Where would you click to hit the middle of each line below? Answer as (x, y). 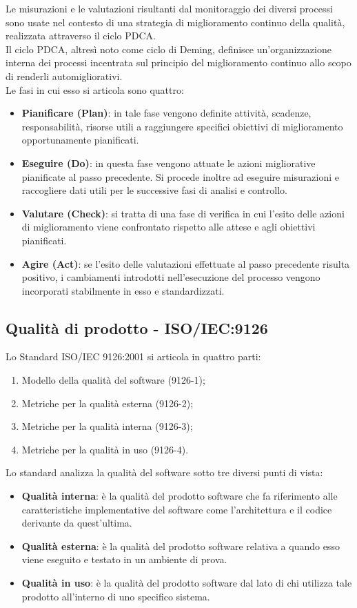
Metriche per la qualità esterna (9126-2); (108, 403)
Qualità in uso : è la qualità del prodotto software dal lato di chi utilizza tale (187, 583)
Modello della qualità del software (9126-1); (113, 380)
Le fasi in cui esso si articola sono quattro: (95, 89)
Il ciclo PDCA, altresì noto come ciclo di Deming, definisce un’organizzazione (169, 49)
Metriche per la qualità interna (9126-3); (107, 426)
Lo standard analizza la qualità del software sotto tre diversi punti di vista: (164, 472)
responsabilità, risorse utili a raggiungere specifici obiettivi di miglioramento (182, 126)
